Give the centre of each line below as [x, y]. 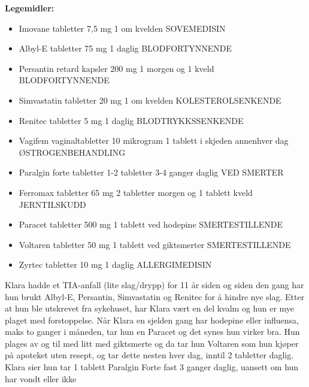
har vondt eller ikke [41, 378]
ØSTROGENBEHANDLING [72, 152]
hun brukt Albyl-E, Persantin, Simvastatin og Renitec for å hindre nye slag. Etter [155, 296]
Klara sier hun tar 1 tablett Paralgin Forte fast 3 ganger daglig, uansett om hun [152, 367]
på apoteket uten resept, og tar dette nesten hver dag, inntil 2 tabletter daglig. [149, 355]
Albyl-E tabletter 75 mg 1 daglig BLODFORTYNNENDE [125, 48]
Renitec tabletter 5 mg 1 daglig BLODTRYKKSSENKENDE [131, 120]
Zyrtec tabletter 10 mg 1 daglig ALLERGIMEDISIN [115, 264]
